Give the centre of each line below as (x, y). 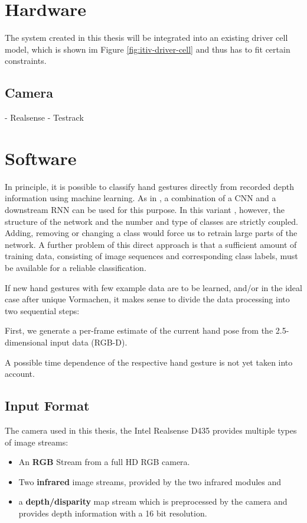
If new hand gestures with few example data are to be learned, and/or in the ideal (153, 287)
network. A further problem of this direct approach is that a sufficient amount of (151, 244)
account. (20, 374)
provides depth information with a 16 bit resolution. (113, 513)
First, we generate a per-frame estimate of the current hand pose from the (139, 330)
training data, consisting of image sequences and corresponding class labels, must (151, 256)
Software (41, 158)
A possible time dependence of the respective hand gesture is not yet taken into (149, 362)
